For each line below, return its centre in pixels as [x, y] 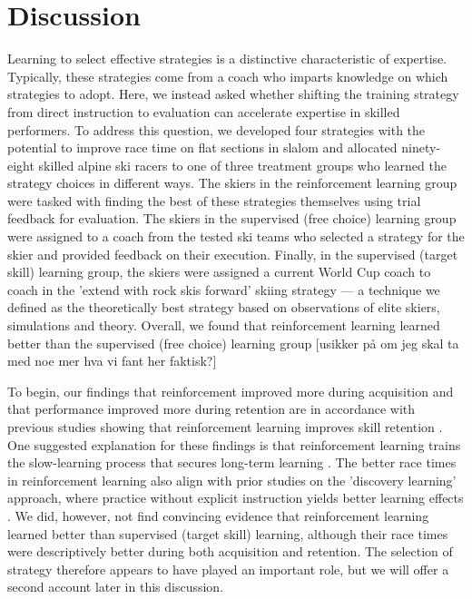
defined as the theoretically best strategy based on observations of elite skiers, [224, 307]
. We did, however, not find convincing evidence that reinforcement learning [218, 515]
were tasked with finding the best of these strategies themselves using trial [214, 200]
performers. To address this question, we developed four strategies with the [216, 129]
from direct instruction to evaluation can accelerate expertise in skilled [204, 111]
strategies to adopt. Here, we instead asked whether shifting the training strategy [233, 94]
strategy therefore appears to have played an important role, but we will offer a [228, 569]
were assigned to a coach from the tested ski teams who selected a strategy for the [236, 236]
